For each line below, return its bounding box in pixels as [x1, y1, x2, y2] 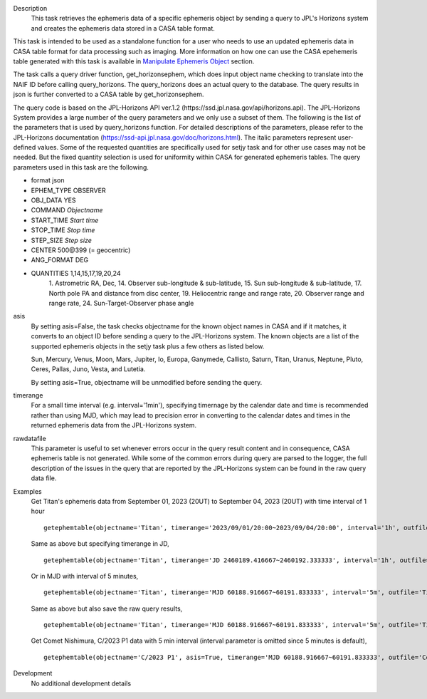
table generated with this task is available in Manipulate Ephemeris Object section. [13, 57, 255, 66]
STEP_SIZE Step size [31, 236, 92, 244]
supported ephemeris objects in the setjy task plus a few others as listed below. [31, 342, 265, 351]
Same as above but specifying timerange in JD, [31, 539, 170, 548]
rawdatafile [13, 434, 46, 442]
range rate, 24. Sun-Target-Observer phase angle [48, 299, 194, 307]
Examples [13, 487, 42, 495]
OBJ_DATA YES [31, 196, 76, 204]
